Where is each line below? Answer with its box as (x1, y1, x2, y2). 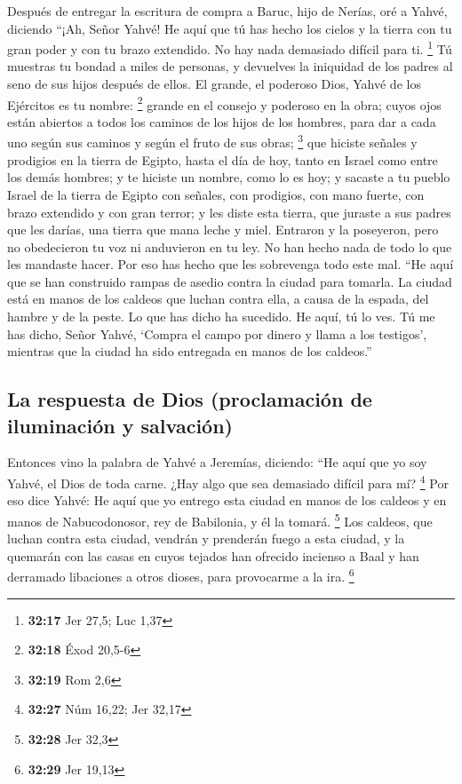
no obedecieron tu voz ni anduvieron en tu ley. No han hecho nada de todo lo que (7, 237, 452, 256)
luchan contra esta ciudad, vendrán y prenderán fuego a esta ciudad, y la (7, 529, 405, 548)
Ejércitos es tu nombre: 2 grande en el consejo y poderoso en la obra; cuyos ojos (7, 92, 442, 114)
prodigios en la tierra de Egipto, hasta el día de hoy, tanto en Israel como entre (7, 150, 438, 169)
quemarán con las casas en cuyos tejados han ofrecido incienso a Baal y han (7, 546, 419, 565)
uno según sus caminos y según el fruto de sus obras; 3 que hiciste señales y (7, 131, 418, 152)
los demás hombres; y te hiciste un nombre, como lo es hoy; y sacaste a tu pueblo (7, 168, 450, 186)
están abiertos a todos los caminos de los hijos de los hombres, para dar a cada (7, 112, 436, 131)
